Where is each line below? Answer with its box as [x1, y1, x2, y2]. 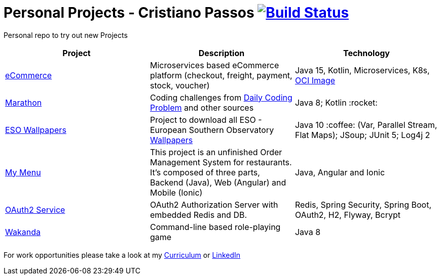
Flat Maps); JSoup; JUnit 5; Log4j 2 [295, 129, 430, 140]
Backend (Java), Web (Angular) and [150, 177, 286, 188]
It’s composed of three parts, [150, 167, 260, 177]
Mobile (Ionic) [150, 187, 203, 198]
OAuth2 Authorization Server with [150, 199, 278, 210]
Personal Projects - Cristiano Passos [4, 4, 254, 21]
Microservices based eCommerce [150, 60, 279, 70]
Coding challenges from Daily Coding [150, 92, 292, 103]
